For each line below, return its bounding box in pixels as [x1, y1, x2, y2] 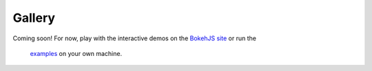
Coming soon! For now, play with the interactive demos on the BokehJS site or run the [12, 34, 256, 42]
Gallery [12, 10, 55, 25]
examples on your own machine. [30, 49, 123, 57]
